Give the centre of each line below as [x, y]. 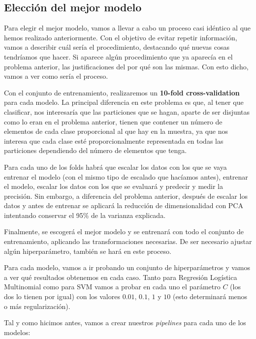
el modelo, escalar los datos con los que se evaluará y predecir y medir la [114, 186]
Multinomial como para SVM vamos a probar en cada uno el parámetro [112, 287]
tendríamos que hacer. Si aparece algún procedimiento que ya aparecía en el [118, 56]
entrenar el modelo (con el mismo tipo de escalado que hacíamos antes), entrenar [126, 176]
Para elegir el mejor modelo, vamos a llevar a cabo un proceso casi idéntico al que [128, 28]
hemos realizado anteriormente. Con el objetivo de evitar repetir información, [121, 37]
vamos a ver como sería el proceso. [56, 76]
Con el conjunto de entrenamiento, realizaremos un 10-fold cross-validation [122, 92]
